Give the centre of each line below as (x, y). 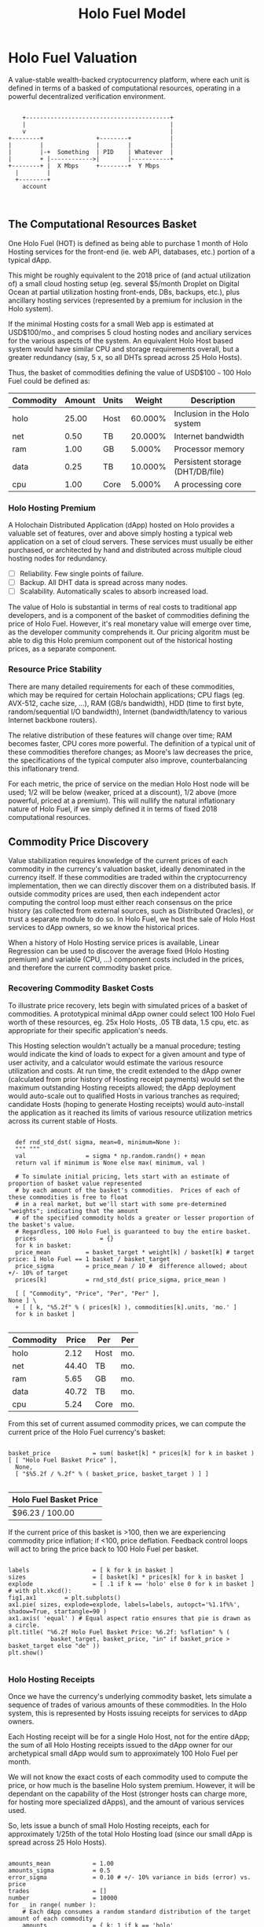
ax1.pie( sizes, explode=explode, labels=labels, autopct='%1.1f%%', (125, 1605)
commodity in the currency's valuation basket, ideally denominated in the (127, 869)
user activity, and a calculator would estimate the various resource (116, 1062)
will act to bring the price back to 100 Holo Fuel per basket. (103, 1549)
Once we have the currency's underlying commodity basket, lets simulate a (130, 1696)
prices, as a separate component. (62, 649)
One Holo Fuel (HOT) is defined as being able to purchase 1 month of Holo (128, 243)
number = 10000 (63, 1898)
